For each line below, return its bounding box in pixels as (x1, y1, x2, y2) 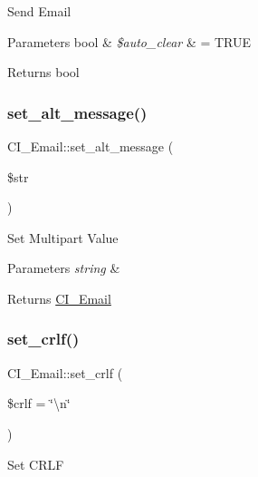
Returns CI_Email (7, 288, 111, 307)
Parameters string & (7, 258, 120, 277)
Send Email (7, 2, 72, 20)
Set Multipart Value (7, 228, 119, 247)
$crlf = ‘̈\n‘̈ (7, 394, 71, 413)
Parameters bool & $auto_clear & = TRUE (7, 32, 252, 51)
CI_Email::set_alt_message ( (7, 137, 174, 155)
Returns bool (7, 63, 80, 82)
